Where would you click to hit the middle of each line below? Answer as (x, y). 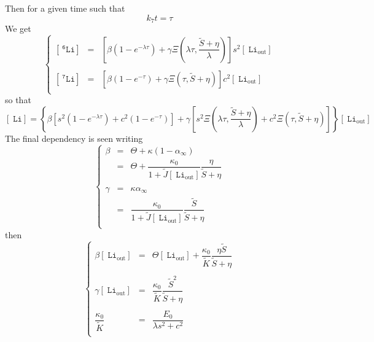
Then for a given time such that (65, 8)
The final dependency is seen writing (74, 138)
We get (18, 29)
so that (18, 100)
